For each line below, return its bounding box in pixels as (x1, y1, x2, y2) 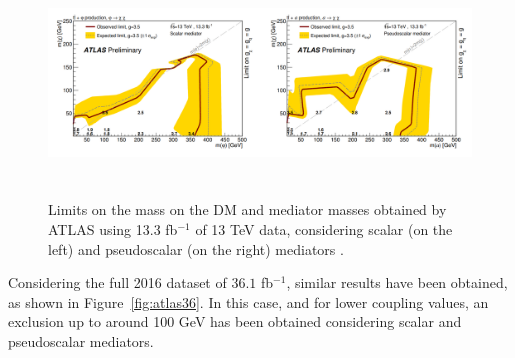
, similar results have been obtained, (286, 272, 508, 293)
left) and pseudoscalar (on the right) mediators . (48, 238, 344, 259)
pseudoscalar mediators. (8, 330, 154, 351)
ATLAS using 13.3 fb (48, 218, 178, 239)
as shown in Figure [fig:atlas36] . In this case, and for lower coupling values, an (8, 291, 489, 312)
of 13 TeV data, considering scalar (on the (195, 218, 453, 239)
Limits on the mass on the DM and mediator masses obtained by (48, 199, 447, 220)
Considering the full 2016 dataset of (8, 272, 227, 293)
